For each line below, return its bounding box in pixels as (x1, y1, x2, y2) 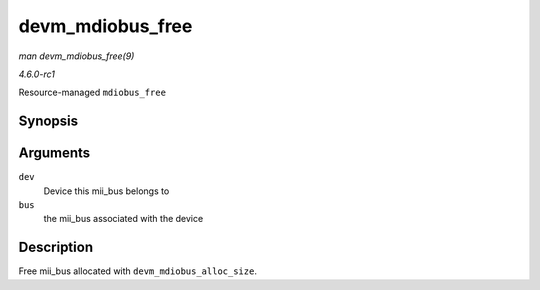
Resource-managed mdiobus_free (18, 86, 167, 99)
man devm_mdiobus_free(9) (18, 50, 135, 62)
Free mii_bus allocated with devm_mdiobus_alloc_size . (18, 265, 257, 277)
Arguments (18, 145, 91, 162)
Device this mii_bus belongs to (43, 185, 170, 197)
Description (18, 239, 94, 256)
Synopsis (18, 113, 79, 130)
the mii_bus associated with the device (43, 213, 204, 225)
